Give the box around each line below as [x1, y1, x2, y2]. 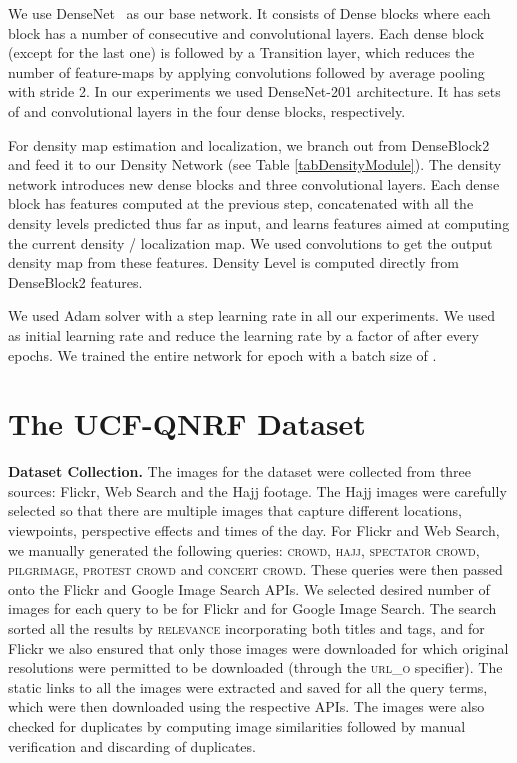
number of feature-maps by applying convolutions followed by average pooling [8, 61, 485, 82]
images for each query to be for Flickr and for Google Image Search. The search [8, 598, 497, 619]
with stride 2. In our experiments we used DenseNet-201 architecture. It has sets [8, 81, 501, 102]
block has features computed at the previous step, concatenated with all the [8, 193, 474, 214]
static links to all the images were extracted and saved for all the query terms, [8, 676, 488, 697]
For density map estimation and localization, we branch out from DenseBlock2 [8, 134, 490, 155]
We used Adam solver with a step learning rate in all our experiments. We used [8, 305, 496, 326]
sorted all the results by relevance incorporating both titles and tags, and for [8, 617, 485, 638]
